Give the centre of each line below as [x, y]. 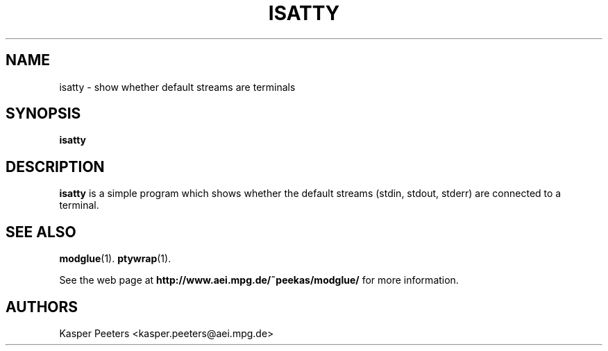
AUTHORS [42, 307]
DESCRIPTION [55, 166]
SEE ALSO [41, 232]
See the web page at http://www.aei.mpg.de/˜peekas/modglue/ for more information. [259, 280]
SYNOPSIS [43, 114]
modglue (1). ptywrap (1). [115, 259]
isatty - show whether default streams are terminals [177, 87]
